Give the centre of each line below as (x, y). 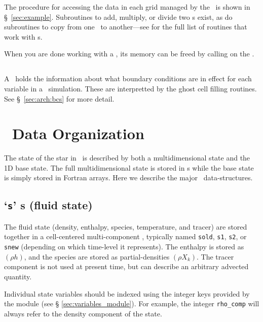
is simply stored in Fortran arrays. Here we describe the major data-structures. (128, 178)
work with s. (23, 36)
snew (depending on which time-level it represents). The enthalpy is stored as (124, 247)
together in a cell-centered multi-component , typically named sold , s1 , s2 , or (125, 236)
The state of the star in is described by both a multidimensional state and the (127, 158)
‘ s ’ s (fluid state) (48, 205)
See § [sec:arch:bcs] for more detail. (59, 98)
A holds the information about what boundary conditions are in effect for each (128, 78)
